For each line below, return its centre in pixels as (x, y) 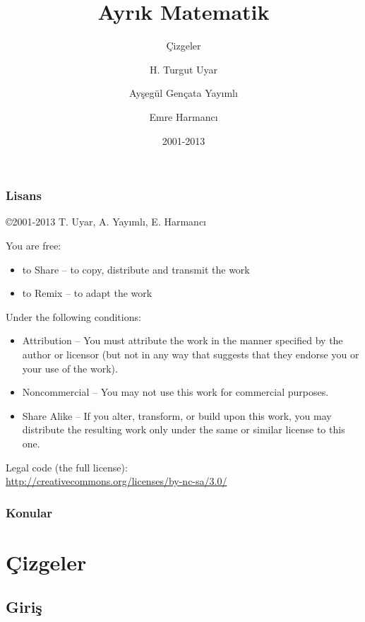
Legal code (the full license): (67, 467)
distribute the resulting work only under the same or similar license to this (184, 429)
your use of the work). (70, 368)
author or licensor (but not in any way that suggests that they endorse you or (191, 354)
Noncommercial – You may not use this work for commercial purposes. (175, 392)
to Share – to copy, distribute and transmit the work (136, 269)
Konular (29, 512)
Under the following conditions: (73, 316)
